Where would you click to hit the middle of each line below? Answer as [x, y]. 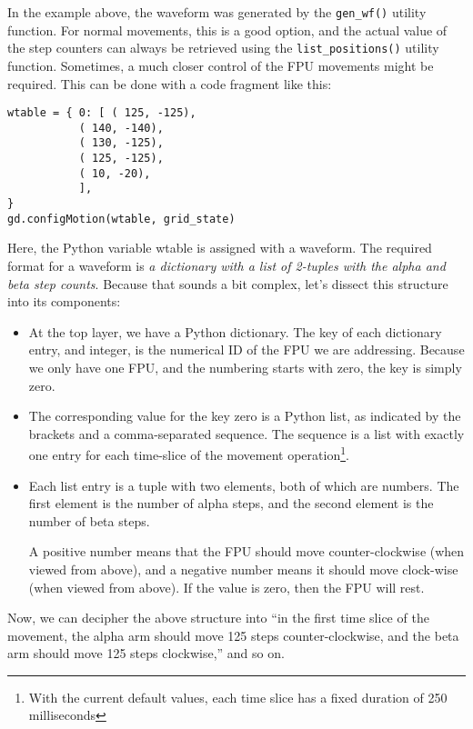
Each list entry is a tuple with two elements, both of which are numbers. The [244, 485]
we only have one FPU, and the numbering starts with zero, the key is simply [245, 367]
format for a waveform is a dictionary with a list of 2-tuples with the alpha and [226, 265]
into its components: [64, 301]
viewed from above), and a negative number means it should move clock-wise [243, 569]
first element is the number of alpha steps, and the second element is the [231, 503]
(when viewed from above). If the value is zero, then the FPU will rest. [226, 587]
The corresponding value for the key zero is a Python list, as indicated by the [245, 416]
